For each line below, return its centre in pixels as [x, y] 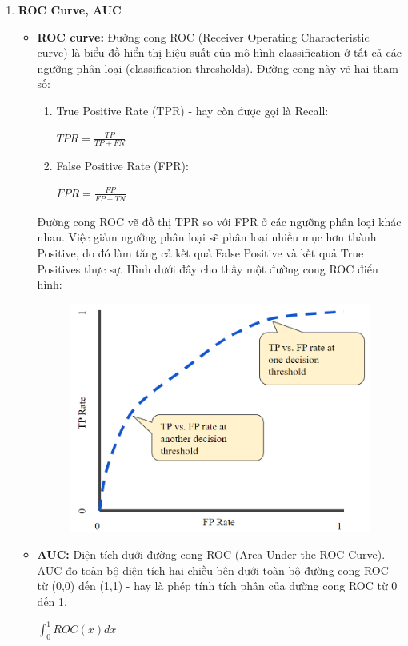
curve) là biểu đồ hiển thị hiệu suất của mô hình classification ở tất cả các [219, 52]
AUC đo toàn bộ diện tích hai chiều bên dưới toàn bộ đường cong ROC [213, 570]
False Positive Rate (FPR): [122, 166]
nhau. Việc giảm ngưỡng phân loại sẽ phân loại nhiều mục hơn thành [207, 237]
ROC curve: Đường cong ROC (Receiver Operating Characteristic [203, 36]
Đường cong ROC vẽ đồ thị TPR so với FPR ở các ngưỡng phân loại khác [219, 221]
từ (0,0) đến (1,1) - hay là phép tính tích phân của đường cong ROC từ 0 [217, 586]
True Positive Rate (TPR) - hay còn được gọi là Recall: [192, 110]
